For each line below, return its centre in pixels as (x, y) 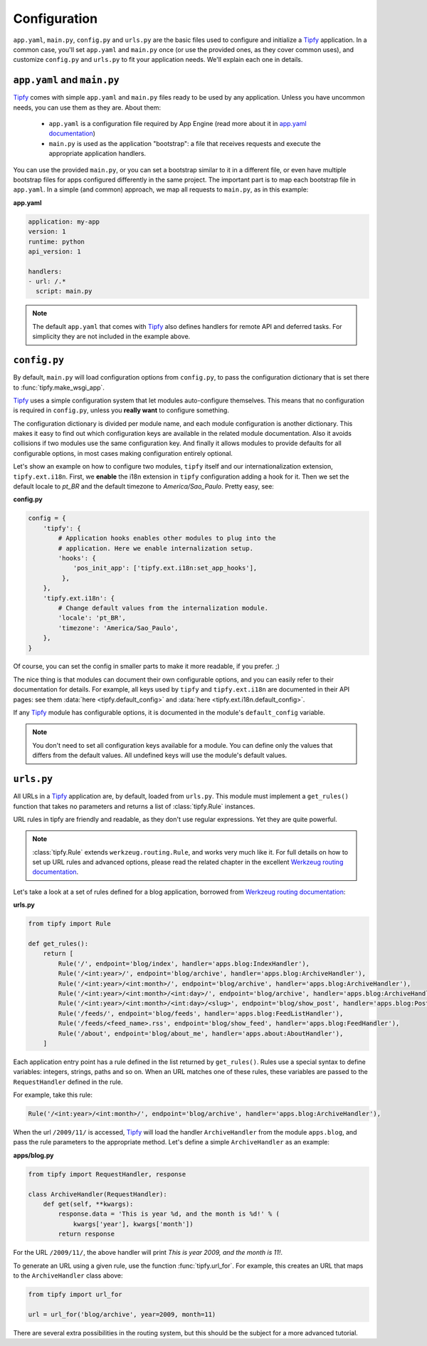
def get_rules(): (58, 944)
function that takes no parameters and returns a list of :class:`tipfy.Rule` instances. (134, 806)
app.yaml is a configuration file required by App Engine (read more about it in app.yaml (178, 124)
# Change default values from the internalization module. (163, 608)
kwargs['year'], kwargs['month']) (133, 1224)
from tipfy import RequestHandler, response (107, 1174)
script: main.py (64, 291)
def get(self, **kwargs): (88, 1204)
